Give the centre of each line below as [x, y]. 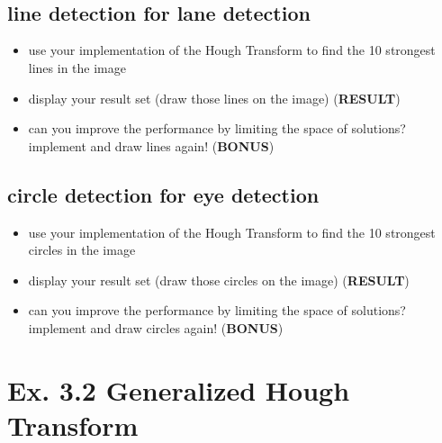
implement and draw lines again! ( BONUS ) [151, 145]
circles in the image [82, 250]
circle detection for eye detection [163, 194]
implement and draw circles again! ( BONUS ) [156, 327]
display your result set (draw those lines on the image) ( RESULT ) [214, 98]
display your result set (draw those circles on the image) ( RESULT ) [219, 280]
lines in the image [77, 67]
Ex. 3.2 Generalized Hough [179, 389]
